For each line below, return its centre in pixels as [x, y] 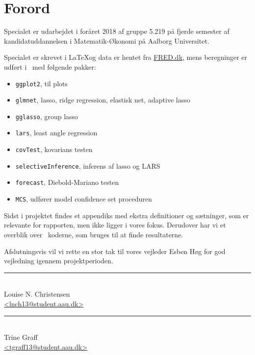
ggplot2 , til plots [42, 83]
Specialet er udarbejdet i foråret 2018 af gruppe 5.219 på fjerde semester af [117, 31]
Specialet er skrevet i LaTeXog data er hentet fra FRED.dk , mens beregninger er [126, 57]
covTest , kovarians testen [54, 149]
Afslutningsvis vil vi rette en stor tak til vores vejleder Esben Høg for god [115, 251]
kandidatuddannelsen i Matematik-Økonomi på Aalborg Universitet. [107, 40]
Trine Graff [21, 337]
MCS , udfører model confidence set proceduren [84, 199]
